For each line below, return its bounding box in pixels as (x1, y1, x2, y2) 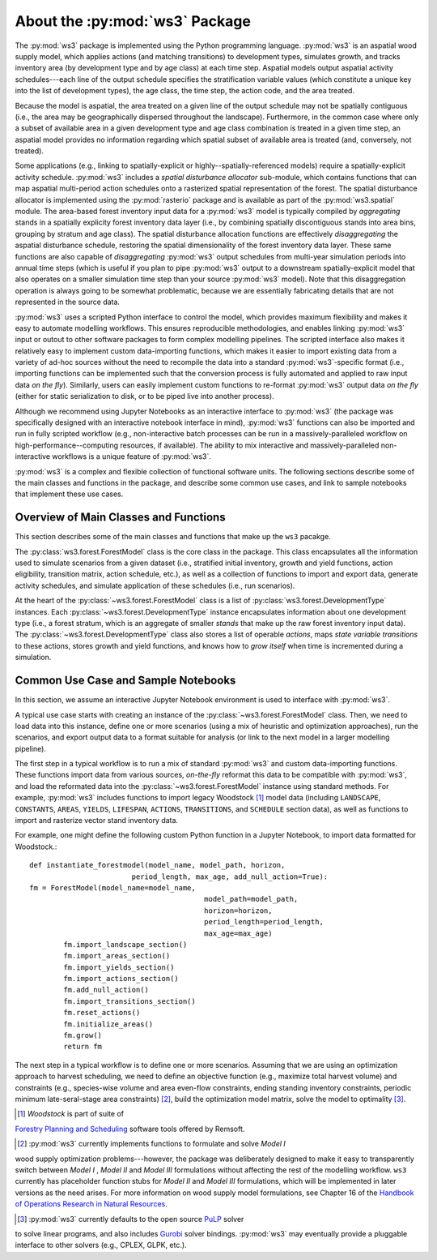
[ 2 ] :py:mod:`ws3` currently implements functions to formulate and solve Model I (17, 1139, 286, 1149)
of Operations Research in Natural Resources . (15, 1199, 168, 1209)
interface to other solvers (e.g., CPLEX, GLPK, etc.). (15, 1241, 187, 1250)
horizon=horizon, (203, 906, 273, 915)
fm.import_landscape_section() (63, 940, 188, 949)
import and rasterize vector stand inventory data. (15, 816, 178, 825)
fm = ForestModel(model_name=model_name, (29, 883, 196, 892)
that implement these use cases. (15, 489, 124, 499)
